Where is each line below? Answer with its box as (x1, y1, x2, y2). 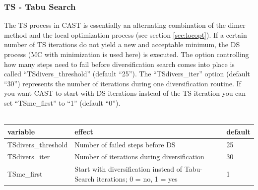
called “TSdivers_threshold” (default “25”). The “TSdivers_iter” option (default (4, 68, 250, 79)
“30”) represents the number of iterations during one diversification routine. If (4, 78, 241, 88)
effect (74, 126, 93, 136)
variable (7, 126, 35, 136)
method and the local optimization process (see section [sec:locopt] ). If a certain (4, 29, 247, 40)
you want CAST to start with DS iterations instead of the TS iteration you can (4, 88, 246, 98)
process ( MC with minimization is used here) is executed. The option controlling (4, 49, 249, 59)
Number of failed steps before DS (74, 139, 176, 149)
